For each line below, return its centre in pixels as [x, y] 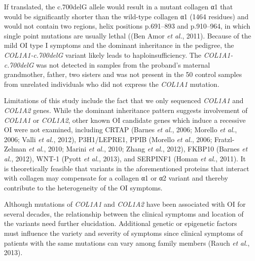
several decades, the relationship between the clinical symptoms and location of [124, 213]
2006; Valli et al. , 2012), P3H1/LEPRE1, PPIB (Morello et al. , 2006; [108, 139]
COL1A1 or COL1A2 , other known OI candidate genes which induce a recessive [125, 120]
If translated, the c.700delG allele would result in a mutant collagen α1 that [118, 6]
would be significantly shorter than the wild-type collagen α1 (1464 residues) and [126, 16]
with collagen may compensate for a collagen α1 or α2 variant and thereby [116, 178]
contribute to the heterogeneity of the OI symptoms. [83, 187]
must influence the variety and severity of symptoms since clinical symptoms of [124, 233]
